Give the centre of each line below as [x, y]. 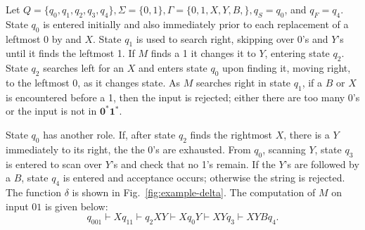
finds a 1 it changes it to [203, 53]
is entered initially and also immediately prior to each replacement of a [196, 24]
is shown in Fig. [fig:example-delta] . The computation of [194, 192]
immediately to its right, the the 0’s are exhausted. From [128, 149]
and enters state [173, 68]
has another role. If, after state [109, 134]
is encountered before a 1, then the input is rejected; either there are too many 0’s [183, 97]
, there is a [307, 134]
